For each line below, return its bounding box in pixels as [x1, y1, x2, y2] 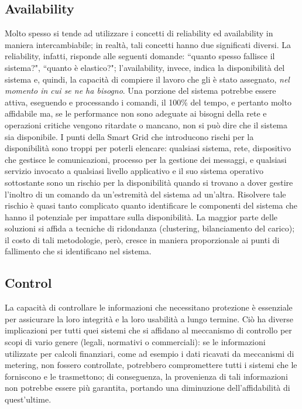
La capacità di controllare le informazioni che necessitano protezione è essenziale [5, 301, 293, 313]
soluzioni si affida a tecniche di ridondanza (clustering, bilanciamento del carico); [5, 222, 295, 234]
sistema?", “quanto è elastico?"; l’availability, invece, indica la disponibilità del [5, 61, 285, 73]
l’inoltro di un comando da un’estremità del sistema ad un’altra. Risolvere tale [5, 188, 286, 200]
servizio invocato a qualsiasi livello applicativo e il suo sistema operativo [5, 165, 263, 177]
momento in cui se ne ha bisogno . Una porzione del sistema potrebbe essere [5, 84, 276, 97]
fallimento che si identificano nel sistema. [5, 245, 152, 257]
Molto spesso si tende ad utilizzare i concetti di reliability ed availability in [5, 27, 273, 39]
